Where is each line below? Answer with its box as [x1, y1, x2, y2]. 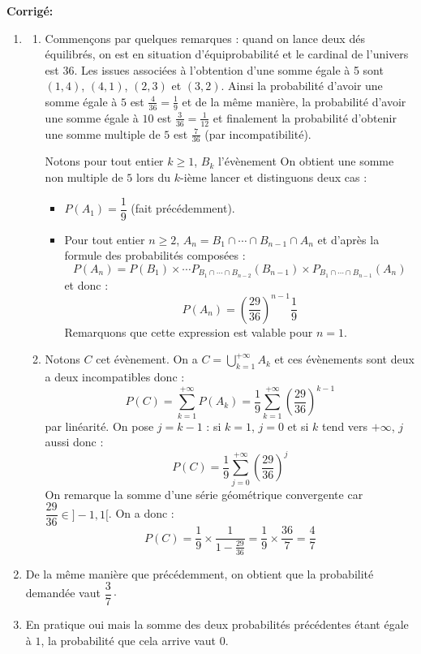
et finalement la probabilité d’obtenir [213, 109, 397, 126]
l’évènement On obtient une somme [217, 153, 394, 170]
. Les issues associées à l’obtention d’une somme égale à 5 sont [74, 61, 384, 78]
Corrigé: [6, 2, 54, 19]
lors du [135, 169, 171, 186]
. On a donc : [108, 505, 174, 522]
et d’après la [317, 230, 380, 247]
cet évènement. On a [96, 351, 198, 368]
